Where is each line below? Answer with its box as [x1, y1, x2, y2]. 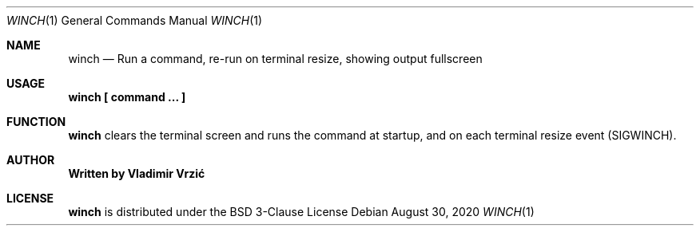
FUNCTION [6, 115, 66, 128]
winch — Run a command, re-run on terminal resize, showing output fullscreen [68, 52, 483, 65]
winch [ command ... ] [68, 90, 186, 104]
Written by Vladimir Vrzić [68, 167, 205, 180]
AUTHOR [6, 153, 55, 167]
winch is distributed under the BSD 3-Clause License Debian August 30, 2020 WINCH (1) [68, 205, 535, 218]
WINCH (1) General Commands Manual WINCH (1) [6, 14, 263, 27]
